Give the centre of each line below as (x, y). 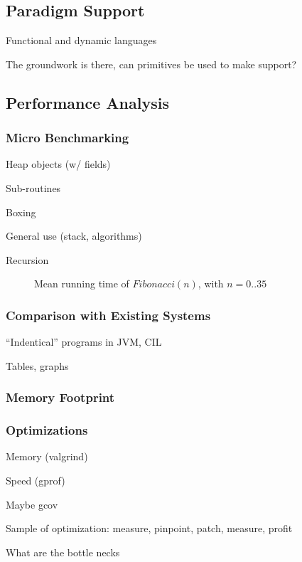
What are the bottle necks (63, 552)
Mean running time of (82, 283)
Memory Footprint (60, 397)
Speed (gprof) (36, 481)
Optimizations (47, 430)
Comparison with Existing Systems (108, 315)
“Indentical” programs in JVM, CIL (84, 342)
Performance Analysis (87, 102)
